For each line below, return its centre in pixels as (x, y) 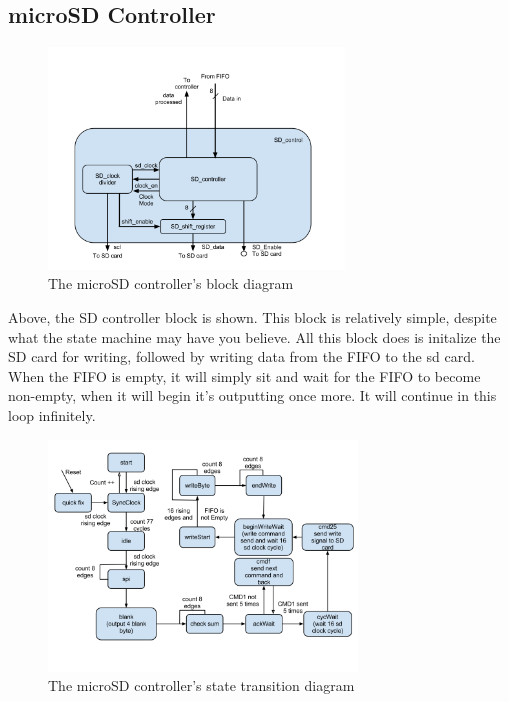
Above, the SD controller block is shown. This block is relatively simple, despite (252, 316)
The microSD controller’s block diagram (171, 283)
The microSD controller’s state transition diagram (201, 685)
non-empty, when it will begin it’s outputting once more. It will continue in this (252, 395)
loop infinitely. (52, 414)
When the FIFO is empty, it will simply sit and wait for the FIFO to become (244, 375)
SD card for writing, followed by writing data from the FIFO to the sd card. (241, 356)
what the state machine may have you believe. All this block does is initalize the (254, 336)
